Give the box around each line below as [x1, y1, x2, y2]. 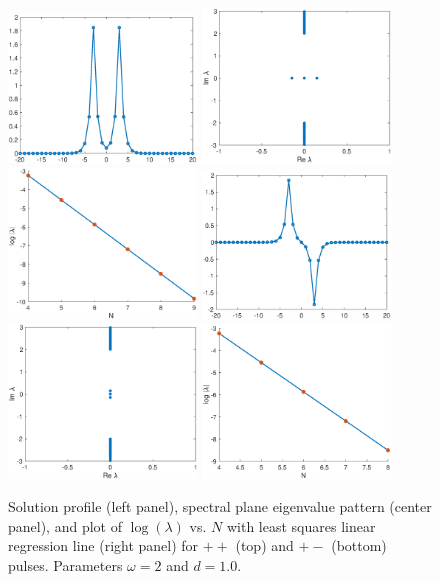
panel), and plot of [8, 515, 122, 536]
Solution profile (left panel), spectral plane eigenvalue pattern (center [8, 496, 432, 517]
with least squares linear [226, 515, 376, 536]
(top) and [235, 535, 294, 556]
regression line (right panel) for [8, 535, 199, 556]
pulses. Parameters [8, 555, 123, 576]
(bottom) [331, 535, 387, 556]
